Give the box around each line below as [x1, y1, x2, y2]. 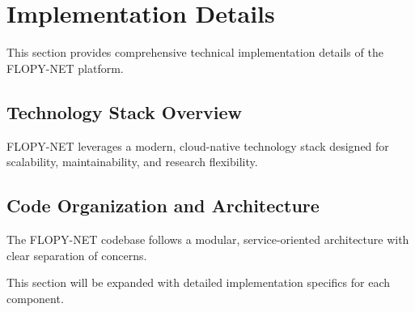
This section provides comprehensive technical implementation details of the [6, 44, 383, 61]
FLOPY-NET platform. [6, 59, 124, 76]
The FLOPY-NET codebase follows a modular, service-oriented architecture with [6, 230, 409, 247]
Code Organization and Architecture [6, 193, 320, 218]
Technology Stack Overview [6, 99, 243, 124]
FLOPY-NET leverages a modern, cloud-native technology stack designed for [6, 137, 389, 154]
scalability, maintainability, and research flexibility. [6, 153, 258, 170]
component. [6, 289, 64, 306]
